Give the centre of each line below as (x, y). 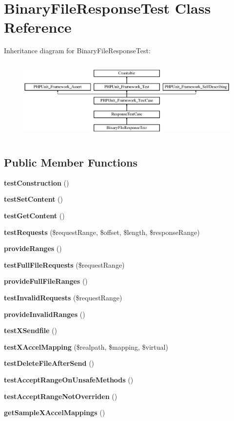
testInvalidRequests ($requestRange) (63, 297)
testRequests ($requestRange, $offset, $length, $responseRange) (102, 232)
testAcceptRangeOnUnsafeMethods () (69, 379)
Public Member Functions (71, 162)
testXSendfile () (30, 330)
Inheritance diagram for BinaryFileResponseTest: (77, 51)
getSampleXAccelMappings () (55, 412)
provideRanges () (33, 248)
